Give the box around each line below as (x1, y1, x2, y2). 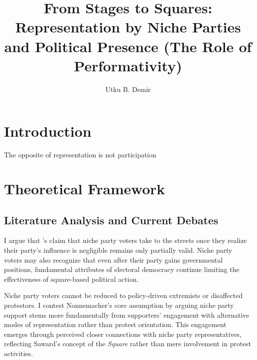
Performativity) (74, 55, 182, 75)
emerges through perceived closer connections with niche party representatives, (4, 329, 242, 339)
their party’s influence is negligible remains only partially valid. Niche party (4, 244, 232, 255)
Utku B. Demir (105, 84, 151, 94)
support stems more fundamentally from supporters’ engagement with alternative (4, 309, 250, 320)
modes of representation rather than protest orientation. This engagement (4, 319, 227, 330)
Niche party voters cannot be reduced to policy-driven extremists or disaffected (4, 290, 243, 300)
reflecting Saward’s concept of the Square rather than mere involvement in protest (4, 338, 251, 349)
